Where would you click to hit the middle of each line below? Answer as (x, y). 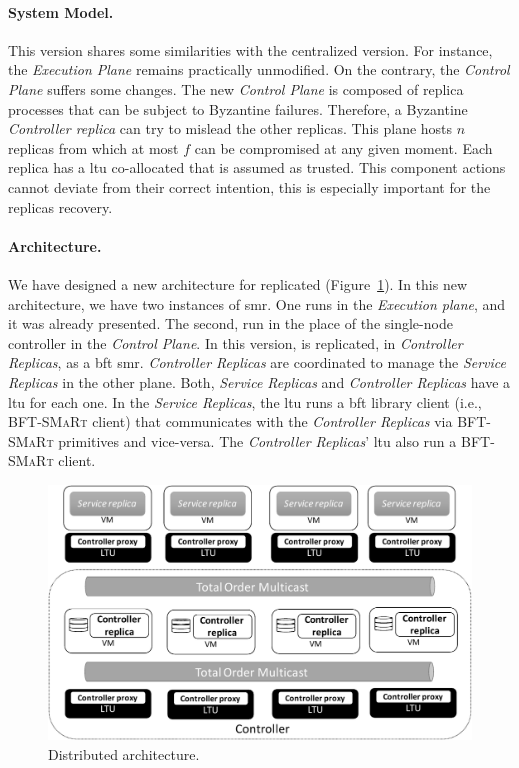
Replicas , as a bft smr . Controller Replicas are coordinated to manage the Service (257, 362)
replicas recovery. (60, 206)
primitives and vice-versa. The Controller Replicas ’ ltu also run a (257, 440)
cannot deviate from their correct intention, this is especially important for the (249, 186)
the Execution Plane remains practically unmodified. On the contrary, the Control (259, 69)
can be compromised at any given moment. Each (343, 147)
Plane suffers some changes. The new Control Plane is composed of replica (236, 88)
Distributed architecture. (124, 753)
